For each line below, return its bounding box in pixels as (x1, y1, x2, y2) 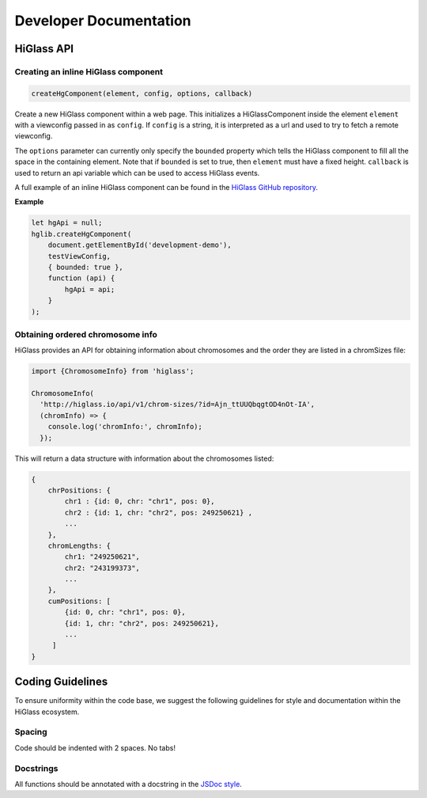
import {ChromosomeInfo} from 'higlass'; (31, 367, 195, 376)
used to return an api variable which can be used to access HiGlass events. (14, 168, 260, 177)
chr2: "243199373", (64, 563, 140, 572)
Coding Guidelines (14, 675, 108, 689)
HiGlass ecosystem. (14, 707, 80, 716)
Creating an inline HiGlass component (14, 66, 164, 77)
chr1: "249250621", (64, 553, 140, 561)
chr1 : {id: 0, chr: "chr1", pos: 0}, (64, 497, 215, 506)
